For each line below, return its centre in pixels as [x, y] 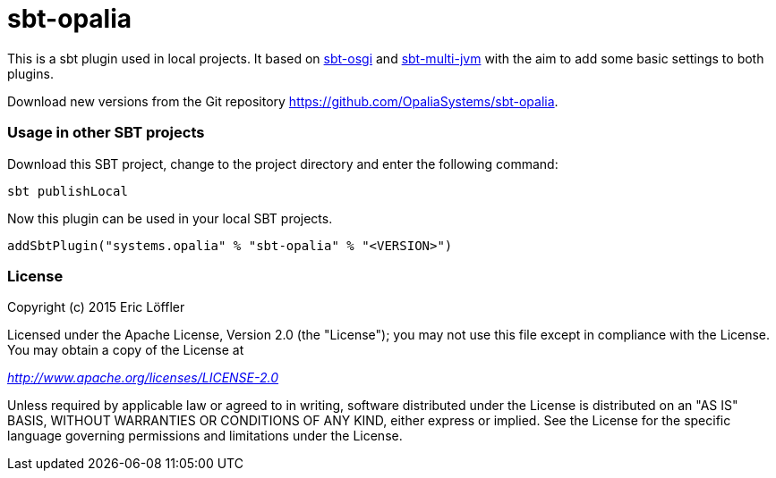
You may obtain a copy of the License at [126, 350]
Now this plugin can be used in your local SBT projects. [170, 218]
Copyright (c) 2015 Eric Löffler [96, 307]
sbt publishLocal [68, 191]
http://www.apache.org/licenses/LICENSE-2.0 [143, 378]
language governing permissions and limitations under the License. [205, 436]
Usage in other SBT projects [106, 133]
